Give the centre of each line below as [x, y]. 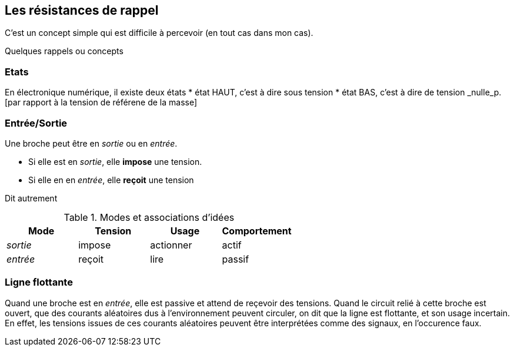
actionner [171, 245]
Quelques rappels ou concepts [64, 51]
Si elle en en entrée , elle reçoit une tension [111, 180]
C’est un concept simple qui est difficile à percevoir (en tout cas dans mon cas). [159, 33]
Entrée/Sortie [36, 123]
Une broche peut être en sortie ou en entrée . [91, 143]
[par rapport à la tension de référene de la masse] [101, 102]
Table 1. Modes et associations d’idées [149, 217]
